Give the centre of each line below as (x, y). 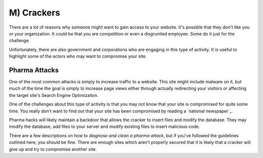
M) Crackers (35, 13)
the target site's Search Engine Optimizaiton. (54, 95)
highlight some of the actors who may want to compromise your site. (78, 56)
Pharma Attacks (34, 70)
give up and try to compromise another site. (53, 149)
